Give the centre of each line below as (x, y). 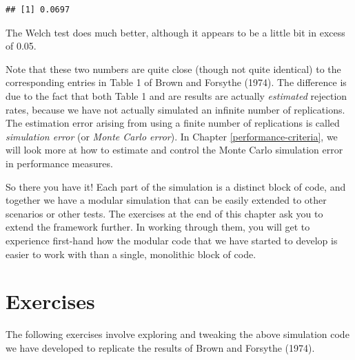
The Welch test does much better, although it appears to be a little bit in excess (175, 32)
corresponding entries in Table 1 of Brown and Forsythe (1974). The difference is (176, 82)
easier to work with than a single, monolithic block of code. (131, 254)
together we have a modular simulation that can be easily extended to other (166, 200)
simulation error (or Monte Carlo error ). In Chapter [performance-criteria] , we (172, 136)
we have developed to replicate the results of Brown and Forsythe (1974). (160, 347)
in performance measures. (59, 163)
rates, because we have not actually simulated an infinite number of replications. (175, 109)
